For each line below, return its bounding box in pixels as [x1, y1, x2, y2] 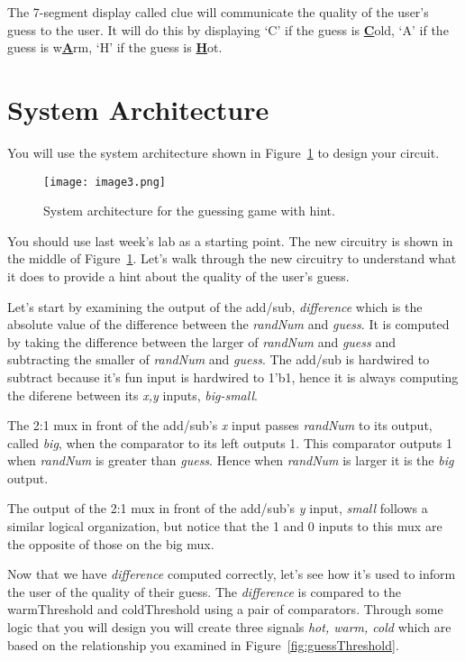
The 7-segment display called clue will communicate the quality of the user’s [7, 3, 429, 21]
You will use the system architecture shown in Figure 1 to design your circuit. [7, 142, 440, 161]
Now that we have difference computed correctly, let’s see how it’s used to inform [7, 565, 456, 583]
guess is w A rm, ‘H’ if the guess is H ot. [7, 38, 223, 57]
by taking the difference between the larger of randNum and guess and [7, 332, 396, 351]
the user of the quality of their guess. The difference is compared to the [7, 582, 401, 601]
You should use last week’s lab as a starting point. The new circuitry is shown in [7, 231, 453, 250]
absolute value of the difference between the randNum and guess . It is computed [7, 315, 450, 334]
